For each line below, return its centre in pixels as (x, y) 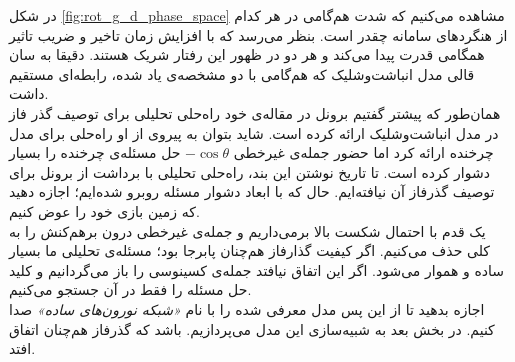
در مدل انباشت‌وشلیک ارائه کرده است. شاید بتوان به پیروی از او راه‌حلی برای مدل (254, 132)
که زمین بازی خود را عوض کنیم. (104, 210)
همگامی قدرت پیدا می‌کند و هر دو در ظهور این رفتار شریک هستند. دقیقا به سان (247, 54)
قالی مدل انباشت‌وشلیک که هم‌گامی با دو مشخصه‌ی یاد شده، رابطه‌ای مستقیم (242, 73)
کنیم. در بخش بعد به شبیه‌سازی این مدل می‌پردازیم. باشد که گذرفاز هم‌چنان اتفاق (252, 328)
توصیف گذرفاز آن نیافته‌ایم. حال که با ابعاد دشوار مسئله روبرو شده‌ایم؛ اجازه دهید (252, 191)
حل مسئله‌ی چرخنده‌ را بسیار (95, 152)
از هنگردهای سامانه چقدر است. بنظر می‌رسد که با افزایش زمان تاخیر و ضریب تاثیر (258, 34)
